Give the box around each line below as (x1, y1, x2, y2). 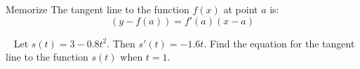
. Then (107, 36, 135, 50)
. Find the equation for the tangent (204, 36, 355, 50)
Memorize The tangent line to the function (6, 2, 189, 16)
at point (223, 2, 258, 16)
